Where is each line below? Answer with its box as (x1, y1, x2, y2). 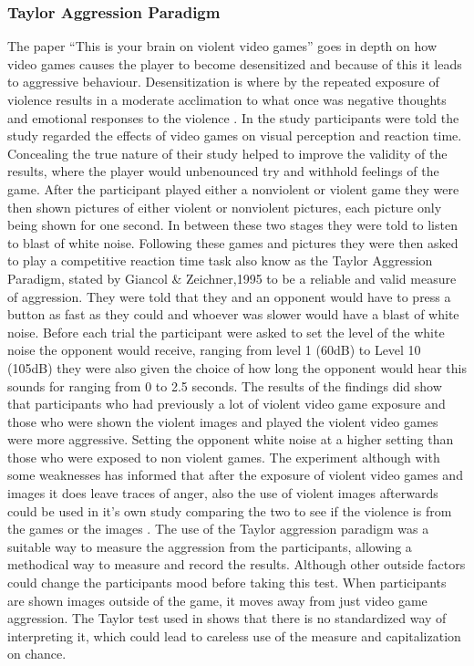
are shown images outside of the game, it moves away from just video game (7, 590, 428, 609)
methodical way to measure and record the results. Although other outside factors (7, 555, 466, 574)
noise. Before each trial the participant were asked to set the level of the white (7, 322, 445, 341)
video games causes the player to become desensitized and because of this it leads (7, 54, 462, 73)
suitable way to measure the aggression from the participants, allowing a (7, 536, 412, 556)
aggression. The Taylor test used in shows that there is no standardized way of (7, 609, 447, 628)
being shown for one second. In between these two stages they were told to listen (7, 215, 458, 234)
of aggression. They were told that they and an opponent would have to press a (7, 286, 451, 306)
